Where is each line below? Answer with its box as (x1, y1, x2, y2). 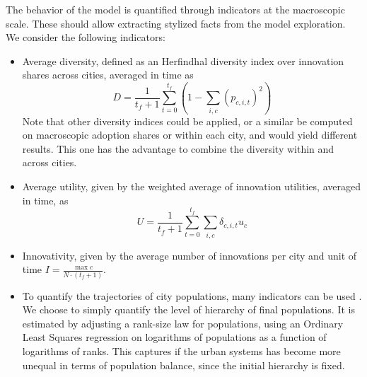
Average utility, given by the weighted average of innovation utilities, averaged (22, 179, 361, 194)
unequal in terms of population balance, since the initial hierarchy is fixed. (22, 357, 345, 372)
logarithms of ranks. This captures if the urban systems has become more (22, 344, 341, 359)
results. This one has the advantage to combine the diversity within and (22, 141, 334, 156)
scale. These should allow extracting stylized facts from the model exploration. (6, 16, 346, 30)
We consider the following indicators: (6, 30, 165, 45)
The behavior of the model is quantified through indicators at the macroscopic (6, 2, 345, 16)
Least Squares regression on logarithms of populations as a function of (22, 330, 327, 344)
